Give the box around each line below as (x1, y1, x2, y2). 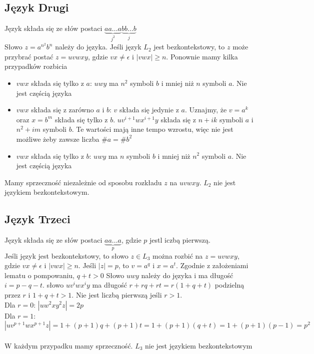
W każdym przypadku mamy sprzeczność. (4, 340, 133, 351)
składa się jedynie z (119, 104, 179, 115)
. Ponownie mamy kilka (166, 51, 238, 61)
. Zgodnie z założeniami (176, 260, 248, 271)
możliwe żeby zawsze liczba (16, 133, 99, 144)
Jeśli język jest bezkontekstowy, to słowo (4, 250, 128, 261)
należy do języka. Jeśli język (55, 41, 141, 52)
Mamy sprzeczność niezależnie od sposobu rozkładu (4, 177, 162, 187)
